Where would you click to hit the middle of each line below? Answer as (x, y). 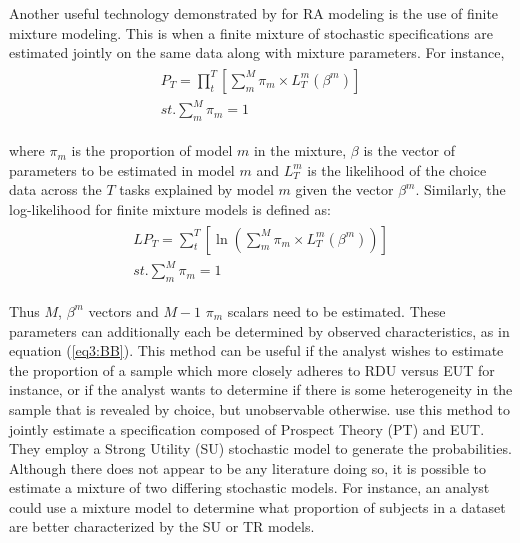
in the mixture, (300, 150)
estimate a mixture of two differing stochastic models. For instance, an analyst (249, 487)
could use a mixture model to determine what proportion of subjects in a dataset (257, 506)
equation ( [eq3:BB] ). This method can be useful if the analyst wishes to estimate (256, 350)
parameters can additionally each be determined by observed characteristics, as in (259, 330)
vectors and (123, 310)
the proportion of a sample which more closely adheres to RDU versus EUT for (252, 369)
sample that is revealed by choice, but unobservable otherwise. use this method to (260, 408)
